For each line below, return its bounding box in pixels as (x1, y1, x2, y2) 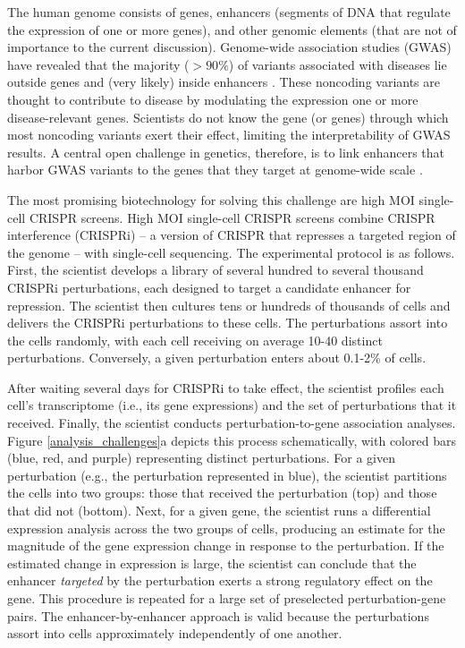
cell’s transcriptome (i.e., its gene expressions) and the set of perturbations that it (7, 396, 457, 414)
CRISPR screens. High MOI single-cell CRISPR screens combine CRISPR (29, 208, 435, 226)
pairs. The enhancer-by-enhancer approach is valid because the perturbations (7, 606, 429, 625)
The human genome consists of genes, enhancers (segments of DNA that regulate (7, 3, 451, 21)
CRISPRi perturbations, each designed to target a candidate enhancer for (7, 277, 411, 296)
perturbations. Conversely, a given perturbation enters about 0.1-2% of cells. (7, 348, 427, 367)
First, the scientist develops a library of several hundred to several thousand (7, 260, 424, 279)
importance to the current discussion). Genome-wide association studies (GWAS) (7, 38, 452, 56)
